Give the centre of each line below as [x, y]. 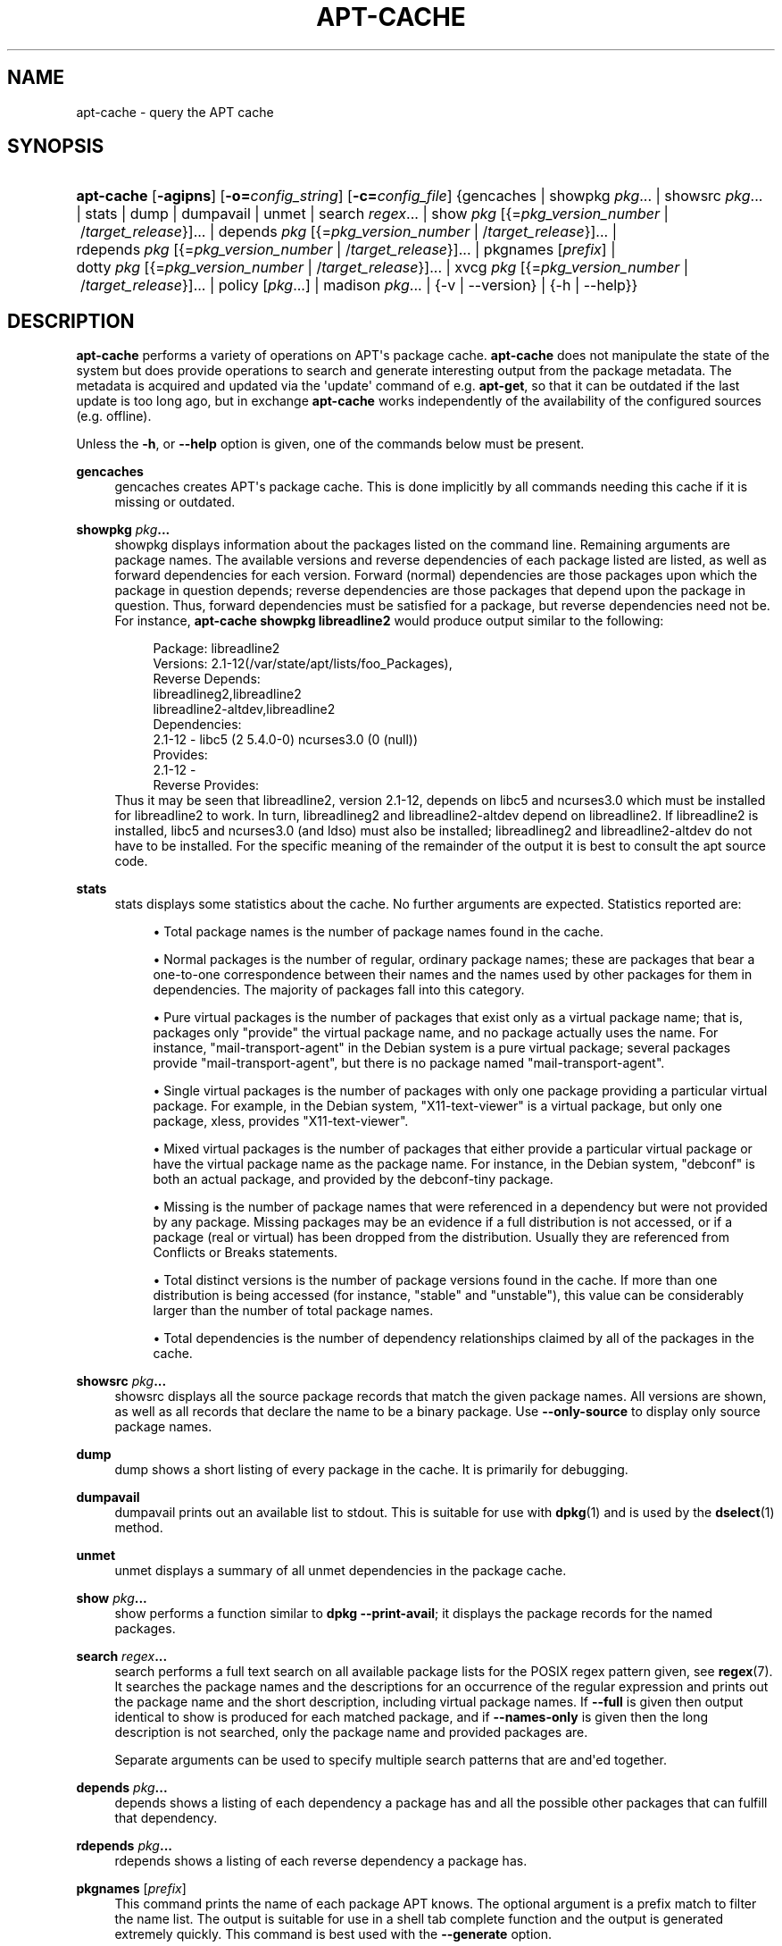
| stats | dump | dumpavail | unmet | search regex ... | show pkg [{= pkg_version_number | [372, 214]
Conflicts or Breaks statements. [245, 1253]
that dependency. [166, 1818]
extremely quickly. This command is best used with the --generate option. [333, 1934]
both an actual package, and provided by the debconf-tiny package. [353, 1179]
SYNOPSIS [56, 147]
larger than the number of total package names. [293, 1311]
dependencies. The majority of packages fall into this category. [339, 990]
